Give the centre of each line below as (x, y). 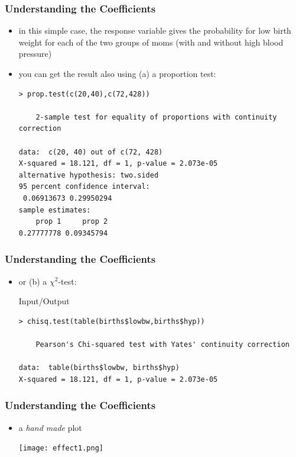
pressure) (35, 54)
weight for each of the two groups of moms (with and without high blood (151, 42)
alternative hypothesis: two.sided (89, 175)
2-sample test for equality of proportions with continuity (156, 117)
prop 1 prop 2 (72, 222)
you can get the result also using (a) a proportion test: (117, 73)
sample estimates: (55, 210)
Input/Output (44, 301)
